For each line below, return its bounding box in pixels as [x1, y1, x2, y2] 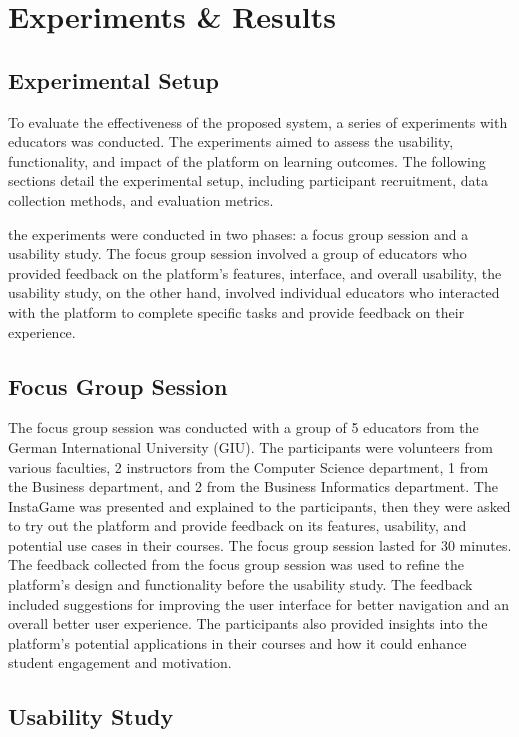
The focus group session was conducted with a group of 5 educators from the [8, 417, 479, 438]
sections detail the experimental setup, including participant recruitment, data [8, 170, 488, 191]
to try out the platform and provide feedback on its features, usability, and [8, 515, 467, 536]
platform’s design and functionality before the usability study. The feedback [8, 574, 473, 595]
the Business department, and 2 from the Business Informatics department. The [8, 476, 498, 497]
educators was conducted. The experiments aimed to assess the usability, [8, 131, 454, 152]
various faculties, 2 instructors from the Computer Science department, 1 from [8, 456, 489, 477]
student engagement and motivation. [8, 652, 232, 673]
